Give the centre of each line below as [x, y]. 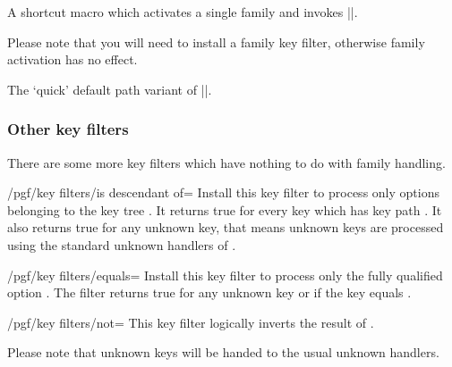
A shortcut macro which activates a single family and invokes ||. [183, 12]
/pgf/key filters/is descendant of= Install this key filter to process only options [223, 192]
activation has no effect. [72, 59]
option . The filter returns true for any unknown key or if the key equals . [209, 292]
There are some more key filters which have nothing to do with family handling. [226, 162]
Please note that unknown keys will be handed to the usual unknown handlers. [223, 352]
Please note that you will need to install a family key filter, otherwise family [216, 42]
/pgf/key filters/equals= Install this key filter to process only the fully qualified [225, 275]
